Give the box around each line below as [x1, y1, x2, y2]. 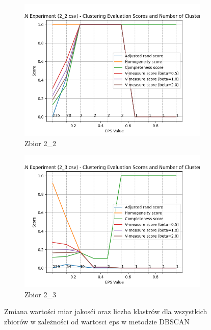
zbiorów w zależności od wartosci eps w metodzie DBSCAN [4, 316, 190, 326]
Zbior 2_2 [24, 137, 56, 148]
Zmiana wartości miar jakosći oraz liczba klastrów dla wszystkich [4, 306, 207, 317]
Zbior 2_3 [24, 289, 56, 299]
